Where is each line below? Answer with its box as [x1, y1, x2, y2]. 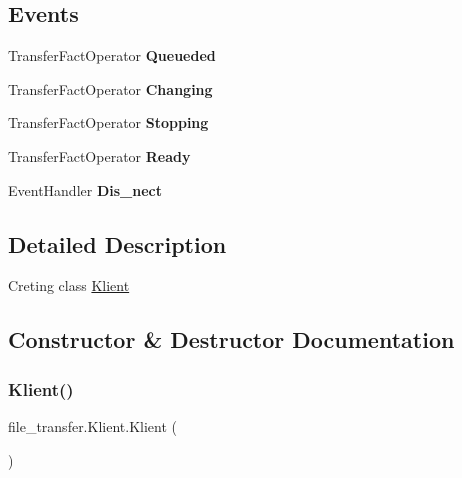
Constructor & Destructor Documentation [8, 324, 455, 355]
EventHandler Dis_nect [8, 179, 162, 200]
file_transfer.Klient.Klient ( [8, 415, 177, 436]
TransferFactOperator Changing [8, 78, 213, 99]
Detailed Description [8, 228, 227, 259]
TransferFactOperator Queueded [8, 45, 216, 66]
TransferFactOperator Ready [8, 145, 191, 166]
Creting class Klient [8, 275, 130, 296]
